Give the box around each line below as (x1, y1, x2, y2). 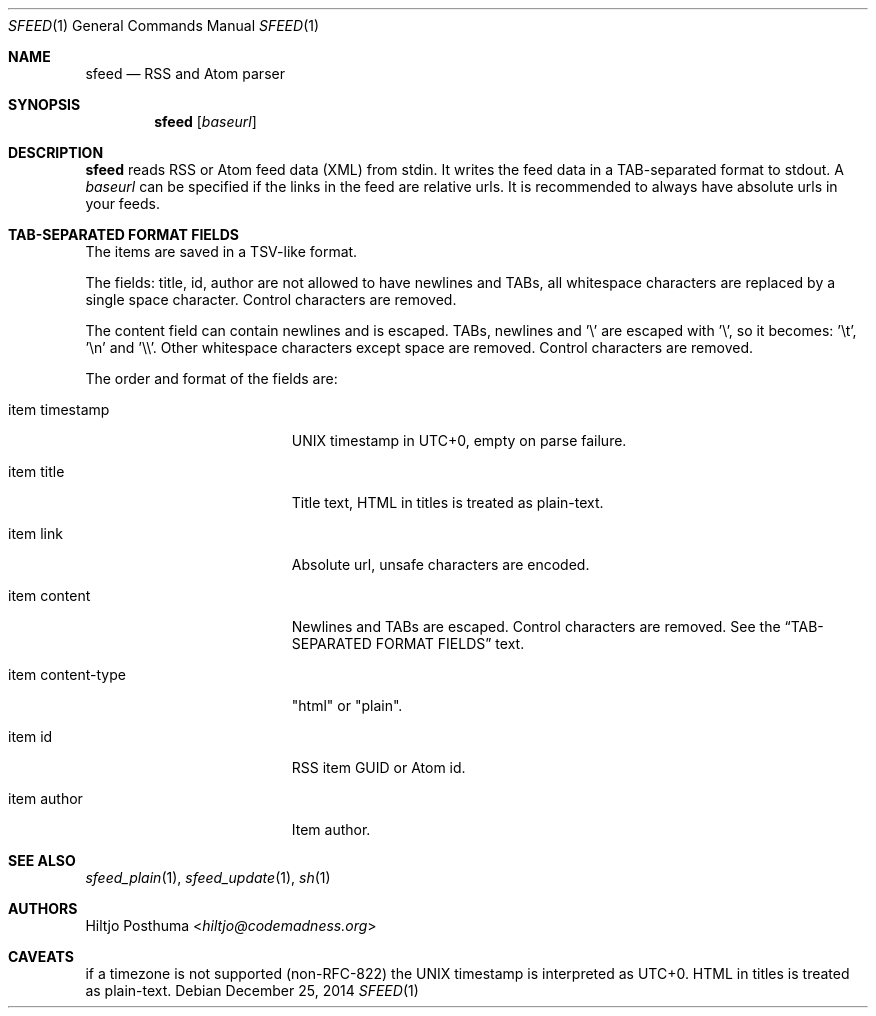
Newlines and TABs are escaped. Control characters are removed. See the (291, 618, 781, 635)
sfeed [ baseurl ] (154, 113, 257, 130)
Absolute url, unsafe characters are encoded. (291, 556, 590, 573)
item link (8, 525, 63, 542)
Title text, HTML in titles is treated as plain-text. (291, 494, 604, 511)
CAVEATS (8, 948, 74, 965)
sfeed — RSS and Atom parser (85, 65, 285, 82)
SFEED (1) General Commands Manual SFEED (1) (8, 17, 320, 34)
